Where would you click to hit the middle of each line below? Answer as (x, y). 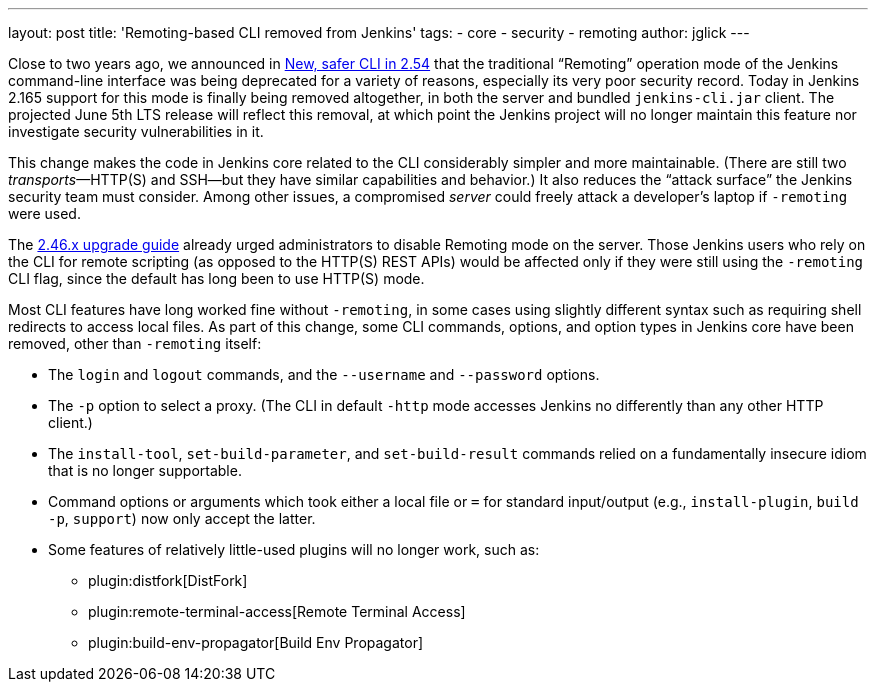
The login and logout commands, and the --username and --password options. (324, 374)
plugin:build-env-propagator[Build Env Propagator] (256, 642)
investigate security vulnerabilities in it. (136, 131)
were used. (44, 213)
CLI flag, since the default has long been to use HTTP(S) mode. (216, 278)
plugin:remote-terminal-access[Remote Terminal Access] (277, 611)
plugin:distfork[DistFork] (168, 580)
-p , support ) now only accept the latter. (182, 518)
